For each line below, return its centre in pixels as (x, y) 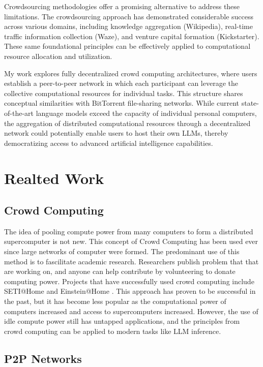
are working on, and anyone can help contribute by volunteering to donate (120, 271)
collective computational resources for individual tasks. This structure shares (124, 93)
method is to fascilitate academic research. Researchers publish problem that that (131, 261)
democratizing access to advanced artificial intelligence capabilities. (109, 143)
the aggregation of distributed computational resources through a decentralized (127, 123)
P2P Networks (43, 358)
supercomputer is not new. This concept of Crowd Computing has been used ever (131, 241)
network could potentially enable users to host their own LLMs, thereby (116, 133)
